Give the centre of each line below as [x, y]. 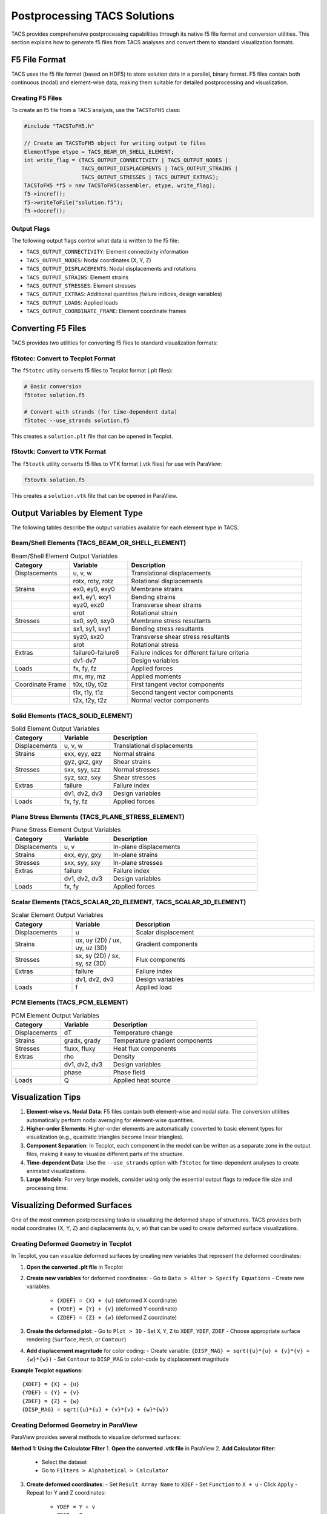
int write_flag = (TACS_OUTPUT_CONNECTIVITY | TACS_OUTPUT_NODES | [126, 160]
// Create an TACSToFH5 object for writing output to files [115, 143]
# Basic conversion [53, 387]
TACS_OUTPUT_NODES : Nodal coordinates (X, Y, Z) [89, 260]
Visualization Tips [46, 1097]
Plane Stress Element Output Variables [66, 830]
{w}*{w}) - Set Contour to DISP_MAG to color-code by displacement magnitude [128, 1359]
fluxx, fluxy [80, 1048]
